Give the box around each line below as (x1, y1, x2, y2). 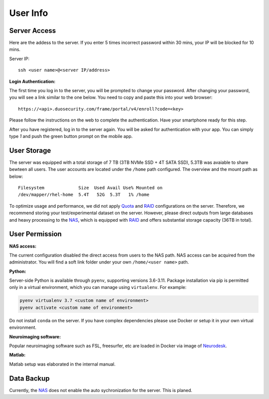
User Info (9, 7, 48, 18)
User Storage (9, 146, 51, 154)
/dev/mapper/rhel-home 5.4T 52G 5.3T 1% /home (18, 192, 149, 198)
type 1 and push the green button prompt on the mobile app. (9, 133, 133, 139)
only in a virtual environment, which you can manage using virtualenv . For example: (9, 284, 187, 290)
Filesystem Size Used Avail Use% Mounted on (18, 185, 163, 191)
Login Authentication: (9, 78, 56, 84)
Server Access (9, 26, 56, 35)
